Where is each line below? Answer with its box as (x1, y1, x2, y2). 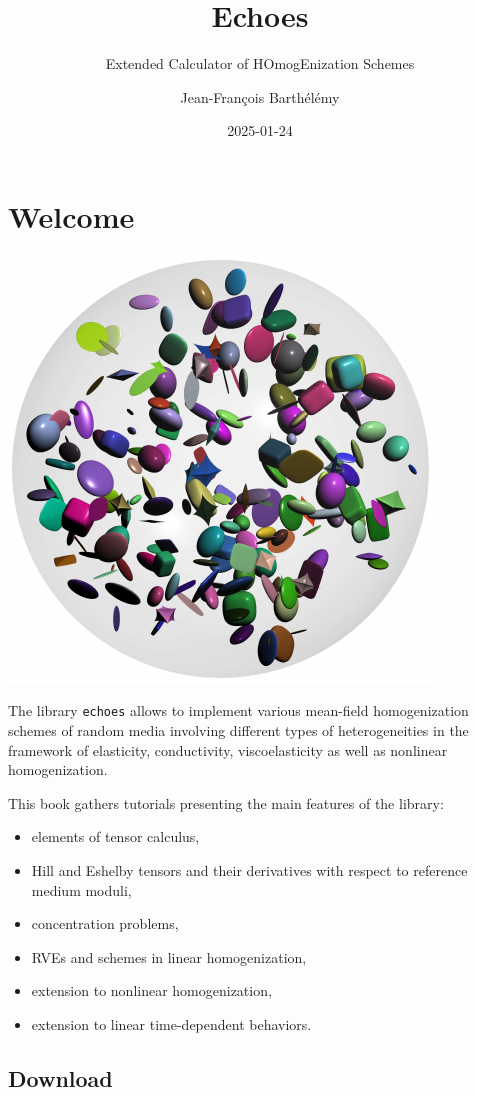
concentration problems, (31, 913, 179, 934)
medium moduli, (31, 879, 132, 900)
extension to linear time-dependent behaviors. (31, 1014, 312, 1035)
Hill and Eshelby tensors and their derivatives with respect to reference (31, 860, 468, 881)
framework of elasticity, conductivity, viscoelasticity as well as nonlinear (8, 739, 448, 760)
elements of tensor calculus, (31, 826, 200, 847)
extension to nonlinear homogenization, (31, 980, 272, 1001)
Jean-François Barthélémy (180, 86, 340, 107)
